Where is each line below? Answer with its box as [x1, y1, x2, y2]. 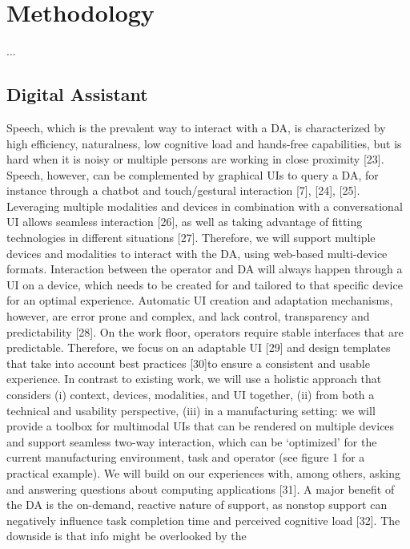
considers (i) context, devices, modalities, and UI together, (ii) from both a [6, 386, 375, 403]
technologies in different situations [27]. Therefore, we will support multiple [6, 229, 376, 246]
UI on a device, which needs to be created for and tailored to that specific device [6, 276, 403, 293]
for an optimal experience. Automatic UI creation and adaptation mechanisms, [6, 292, 393, 309]
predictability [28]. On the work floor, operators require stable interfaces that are [6, 323, 404, 340]
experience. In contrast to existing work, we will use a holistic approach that [6, 370, 382, 387]
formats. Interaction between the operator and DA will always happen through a [6, 260, 403, 277]
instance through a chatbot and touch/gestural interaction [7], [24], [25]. [6, 182, 360, 199]
